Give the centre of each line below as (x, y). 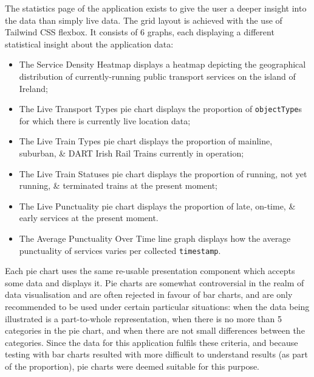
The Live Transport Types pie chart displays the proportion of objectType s (160, 109)
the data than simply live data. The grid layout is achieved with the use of (144, 20)
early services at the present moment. (89, 218)
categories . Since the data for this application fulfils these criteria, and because (152, 342)
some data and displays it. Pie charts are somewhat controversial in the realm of (155, 282)
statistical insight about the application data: (89, 44)
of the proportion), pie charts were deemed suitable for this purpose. (132, 366)
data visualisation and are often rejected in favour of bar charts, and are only (149, 294)
